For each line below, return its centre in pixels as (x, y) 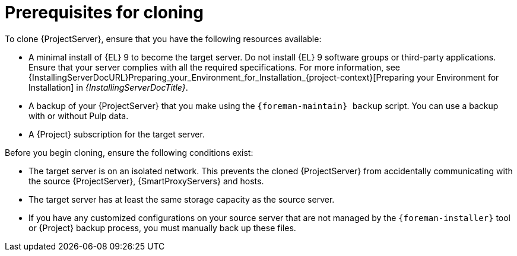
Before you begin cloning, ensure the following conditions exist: (129, 152)
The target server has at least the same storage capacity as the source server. (182, 199)
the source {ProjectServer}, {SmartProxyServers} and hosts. (146, 181)
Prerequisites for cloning (104, 12)
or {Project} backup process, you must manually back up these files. (162, 228)
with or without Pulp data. (79, 116)
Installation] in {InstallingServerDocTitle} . (108, 87)
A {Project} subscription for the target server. (117, 134)
